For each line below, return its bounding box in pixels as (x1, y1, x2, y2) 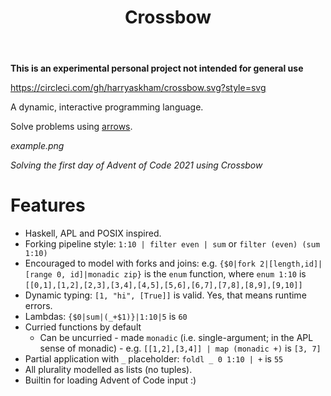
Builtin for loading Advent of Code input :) (24, 374, 197, 386)
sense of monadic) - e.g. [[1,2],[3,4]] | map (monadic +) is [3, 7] (39, 342, 322, 355)
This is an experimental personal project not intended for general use (10, 62, 304, 75)
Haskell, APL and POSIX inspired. (24, 227, 162, 240)
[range (24, 270, 53, 280)
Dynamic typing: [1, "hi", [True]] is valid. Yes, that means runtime (24, 289, 307, 301)
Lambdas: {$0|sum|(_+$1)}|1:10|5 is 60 (24, 311, 188, 323)
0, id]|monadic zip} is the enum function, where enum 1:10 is (56, 268, 307, 280)
